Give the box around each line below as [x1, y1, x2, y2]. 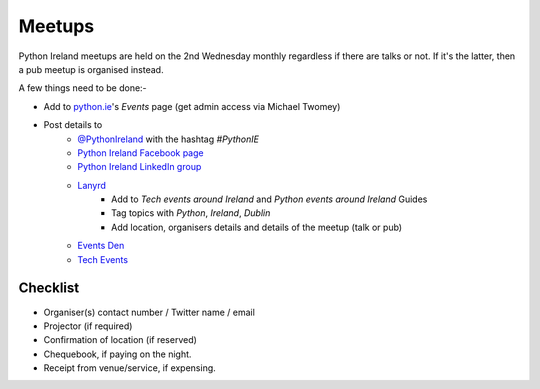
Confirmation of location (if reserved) [43, 334, 197, 346]
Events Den [77, 240, 125, 252]
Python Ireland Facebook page [77, 146, 204, 159]
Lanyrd [77, 179, 107, 191]
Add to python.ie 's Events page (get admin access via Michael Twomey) [43, 100, 341, 112]
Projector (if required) [43, 320, 133, 332]
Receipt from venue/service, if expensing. [43, 362, 217, 374]
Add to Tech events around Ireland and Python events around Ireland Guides [111, 193, 428, 205]
